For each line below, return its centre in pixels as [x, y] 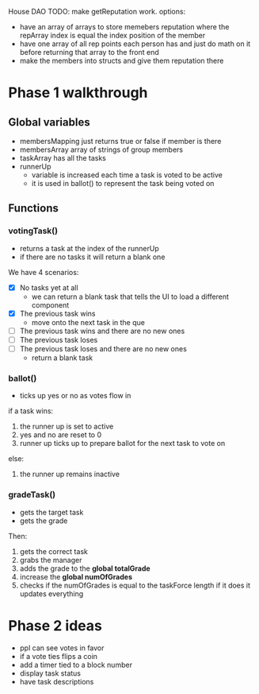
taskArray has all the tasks [63, 158]
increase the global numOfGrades [76, 576]
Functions [34, 209]
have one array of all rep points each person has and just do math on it [135, 44]
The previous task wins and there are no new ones [102, 331]
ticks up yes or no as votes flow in [75, 396]
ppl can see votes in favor [62, 648]
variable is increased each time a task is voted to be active [127, 175]
